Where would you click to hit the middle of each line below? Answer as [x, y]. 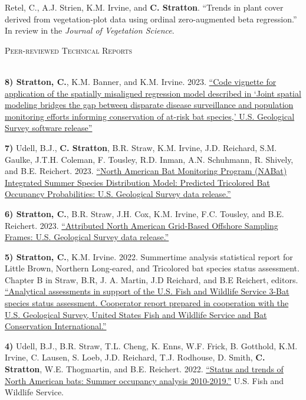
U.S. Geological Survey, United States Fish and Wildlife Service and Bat [136, 314]
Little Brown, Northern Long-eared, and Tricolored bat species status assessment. [152, 268]
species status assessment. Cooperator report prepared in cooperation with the [147, 303]
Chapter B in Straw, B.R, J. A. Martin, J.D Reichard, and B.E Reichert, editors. [152, 279]
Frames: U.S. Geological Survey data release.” [87, 237]
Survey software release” [49, 128]
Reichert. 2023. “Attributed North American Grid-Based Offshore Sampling [142, 225]
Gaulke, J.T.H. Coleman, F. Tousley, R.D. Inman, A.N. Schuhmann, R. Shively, [149, 159]
